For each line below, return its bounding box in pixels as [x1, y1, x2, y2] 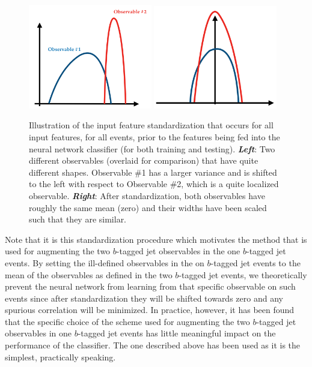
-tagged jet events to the [210, 256, 301, 269]
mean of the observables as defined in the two [5, 268, 173, 281]
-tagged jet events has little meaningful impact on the [78, 327, 276, 339]
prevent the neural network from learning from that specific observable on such [5, 280, 296, 293]
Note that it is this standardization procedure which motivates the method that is [5, 233, 307, 245]
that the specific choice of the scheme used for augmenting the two [5, 315, 250, 327]
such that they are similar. [29, 213, 127, 225]
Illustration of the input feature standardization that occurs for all [29, 119, 274, 131]
